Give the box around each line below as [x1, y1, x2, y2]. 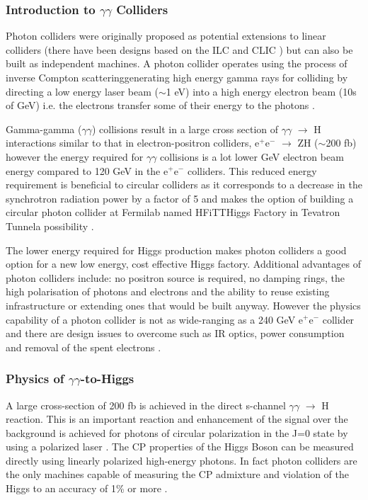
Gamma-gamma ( [6, 121, 82, 136]
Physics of [6, 370, 64, 387]
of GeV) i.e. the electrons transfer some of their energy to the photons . [6, 98, 315, 113]
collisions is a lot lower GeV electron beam [160, 149, 344, 164]
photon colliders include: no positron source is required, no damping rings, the [6, 270, 345, 285]
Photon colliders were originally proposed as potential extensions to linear [6, 28, 326, 43]
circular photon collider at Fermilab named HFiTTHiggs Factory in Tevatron [6, 205, 340, 220]
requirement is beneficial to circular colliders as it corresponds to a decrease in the [6, 177, 362, 192]
